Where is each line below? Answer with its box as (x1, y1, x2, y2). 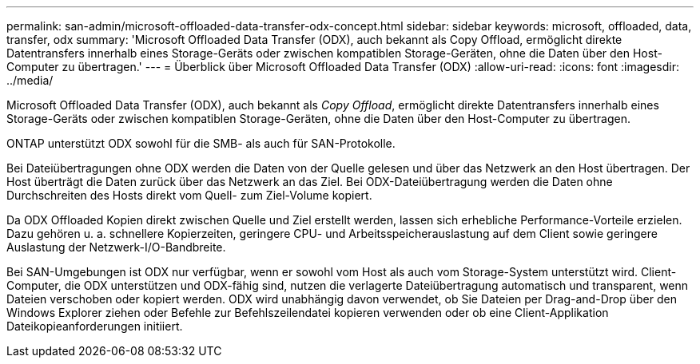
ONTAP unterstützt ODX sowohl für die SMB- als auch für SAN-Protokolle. (6, 136, 396, 150)
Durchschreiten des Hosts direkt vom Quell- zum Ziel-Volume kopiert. (6, 188, 372, 202)
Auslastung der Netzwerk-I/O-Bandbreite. (6, 240, 226, 254)
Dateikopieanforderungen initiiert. (6, 319, 183, 333)
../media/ (6, 73, 54, 87)
